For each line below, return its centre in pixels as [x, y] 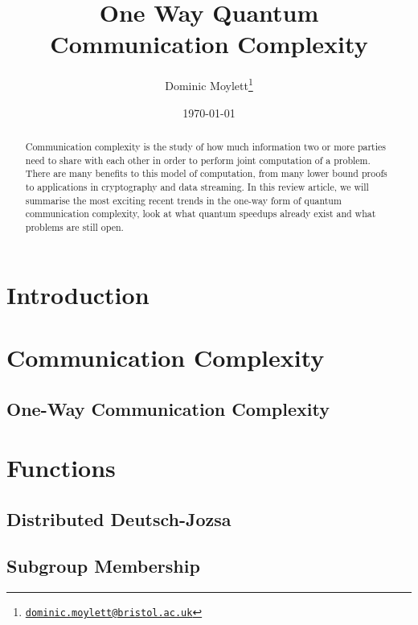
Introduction [78, 294]
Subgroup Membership [103, 566]
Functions [61, 468]
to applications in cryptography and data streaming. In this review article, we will [197, 186]
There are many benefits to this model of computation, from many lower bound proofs [206, 173]
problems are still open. [74, 226]
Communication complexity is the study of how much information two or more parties [205, 146]
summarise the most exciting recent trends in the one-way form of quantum [183, 200]
